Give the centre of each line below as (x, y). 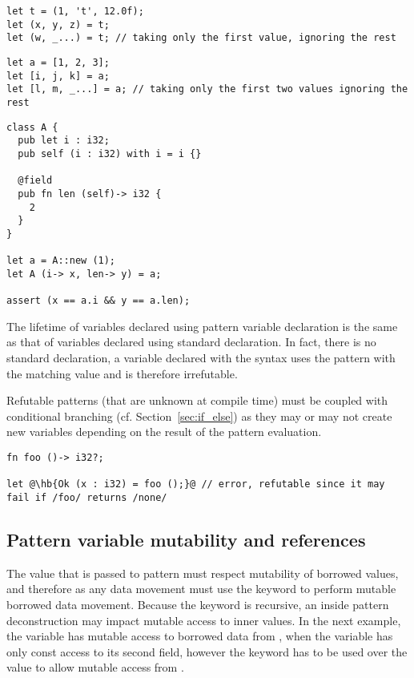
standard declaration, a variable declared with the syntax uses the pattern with (201, 357)
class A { (32, 127)
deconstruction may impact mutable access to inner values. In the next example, (204, 620)
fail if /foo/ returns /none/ (87, 497)
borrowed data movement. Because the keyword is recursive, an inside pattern (198, 604)
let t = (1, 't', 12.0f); (75, 11)
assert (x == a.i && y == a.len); (98, 301)
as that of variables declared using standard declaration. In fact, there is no (191, 342)
